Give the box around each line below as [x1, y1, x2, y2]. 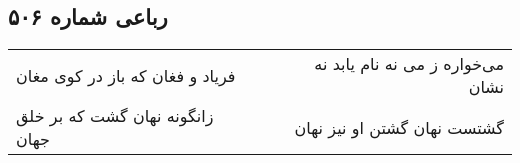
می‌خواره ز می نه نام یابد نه [314, 52, 504, 76]
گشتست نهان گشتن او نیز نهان [294, 115, 504, 139]
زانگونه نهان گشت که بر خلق [16, 104, 214, 128]
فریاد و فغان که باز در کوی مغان [16, 63, 236, 87]
